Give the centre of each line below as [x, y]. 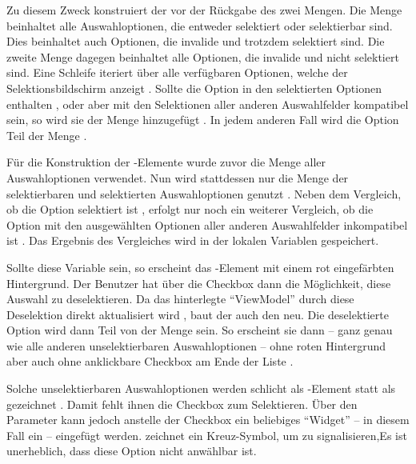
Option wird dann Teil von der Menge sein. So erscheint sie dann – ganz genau [200, 330]
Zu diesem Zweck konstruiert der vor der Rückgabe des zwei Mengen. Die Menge [204, 10]
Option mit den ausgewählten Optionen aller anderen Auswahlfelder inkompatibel [207, 224]
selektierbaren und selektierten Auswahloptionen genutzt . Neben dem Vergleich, [204, 193]
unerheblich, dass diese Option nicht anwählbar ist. [132, 451]
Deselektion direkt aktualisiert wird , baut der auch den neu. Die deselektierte [198, 314]
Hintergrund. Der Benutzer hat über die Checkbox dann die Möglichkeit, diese [199, 283]
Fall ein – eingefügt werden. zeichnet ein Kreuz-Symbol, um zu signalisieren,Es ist [207, 435]
